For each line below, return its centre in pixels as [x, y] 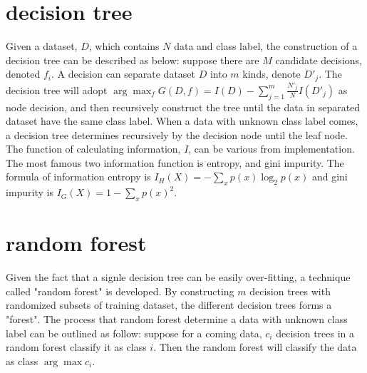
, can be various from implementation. [272, 149]
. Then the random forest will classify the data [255, 347]
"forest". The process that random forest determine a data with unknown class [177, 318]
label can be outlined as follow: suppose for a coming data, [134, 333]
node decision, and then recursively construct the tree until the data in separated [183, 107]
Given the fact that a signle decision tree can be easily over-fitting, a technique [178, 277]
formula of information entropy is [78, 177]
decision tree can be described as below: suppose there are [133, 60]
